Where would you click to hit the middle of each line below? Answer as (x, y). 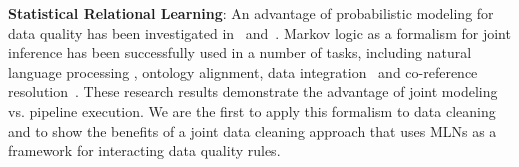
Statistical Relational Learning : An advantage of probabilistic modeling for (251, 13)
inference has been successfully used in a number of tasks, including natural (240, 52)
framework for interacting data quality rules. (144, 150)
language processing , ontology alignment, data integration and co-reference (243, 71)
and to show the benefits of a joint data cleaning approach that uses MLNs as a (252, 130)
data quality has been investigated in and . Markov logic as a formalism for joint (259, 32)
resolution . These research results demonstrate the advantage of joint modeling (253, 91)
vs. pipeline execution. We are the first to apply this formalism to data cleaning (252, 110)
